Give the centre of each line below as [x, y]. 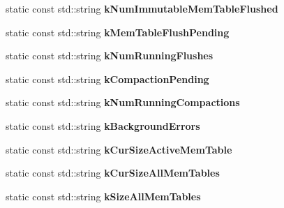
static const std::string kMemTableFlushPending [118, 32]
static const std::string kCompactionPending [107, 79]
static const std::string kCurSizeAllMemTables [113, 173]
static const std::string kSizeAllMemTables [103, 196]
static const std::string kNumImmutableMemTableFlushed [142, 8]
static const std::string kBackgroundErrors [103, 125]
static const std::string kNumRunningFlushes [110, 55]
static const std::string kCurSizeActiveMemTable [119, 149]
